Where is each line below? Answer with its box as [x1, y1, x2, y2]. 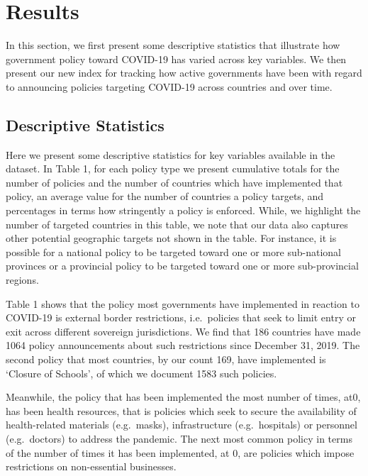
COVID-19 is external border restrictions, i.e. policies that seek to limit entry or [6, 310, 356, 325]
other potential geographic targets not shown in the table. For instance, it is [6, 231, 337, 245]
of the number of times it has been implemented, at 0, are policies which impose [6, 445, 355, 460]
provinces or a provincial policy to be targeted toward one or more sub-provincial [6, 258, 359, 273]
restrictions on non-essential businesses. [6, 459, 177, 474]
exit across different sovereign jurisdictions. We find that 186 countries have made [6, 323, 361, 338]
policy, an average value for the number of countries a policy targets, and [6, 189, 323, 204]
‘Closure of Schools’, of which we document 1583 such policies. [6, 365, 277, 380]
